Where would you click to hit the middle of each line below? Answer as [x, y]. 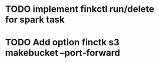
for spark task [35, 20]
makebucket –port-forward [63, 53]
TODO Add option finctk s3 [62, 42]
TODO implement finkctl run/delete [80, 9]
